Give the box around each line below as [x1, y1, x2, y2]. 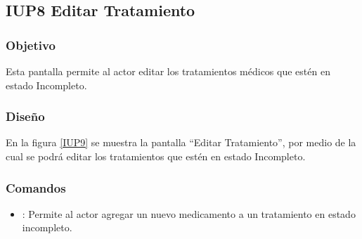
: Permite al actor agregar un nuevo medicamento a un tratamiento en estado [22, 206, 356, 221]
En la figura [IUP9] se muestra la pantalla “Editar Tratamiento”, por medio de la [6, 135, 356, 150]
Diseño [6, 108, 45, 125]
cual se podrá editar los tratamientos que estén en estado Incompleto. [6, 149, 306, 163]
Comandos [6, 179, 66, 196]
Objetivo [6, 36, 56, 53]
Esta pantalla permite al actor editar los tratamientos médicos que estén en [6, 64, 330, 78]
